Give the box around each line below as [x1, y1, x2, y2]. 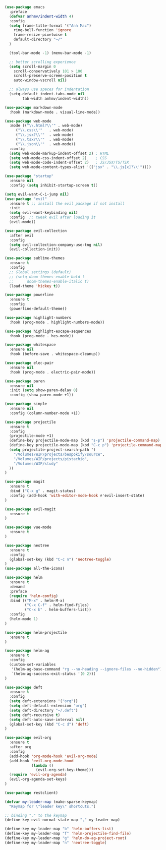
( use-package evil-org [4, 735, 52, 740]
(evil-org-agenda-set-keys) [9, 777, 67, 782]
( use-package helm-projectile [4, 630, 67, 635]
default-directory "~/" [13, 37, 63, 42]
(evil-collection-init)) [9, 247, 60, 252]
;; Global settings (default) [9, 269, 71, 275]
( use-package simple [4, 402, 48, 407]
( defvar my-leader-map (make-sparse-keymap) [4, 799, 98, 804]
